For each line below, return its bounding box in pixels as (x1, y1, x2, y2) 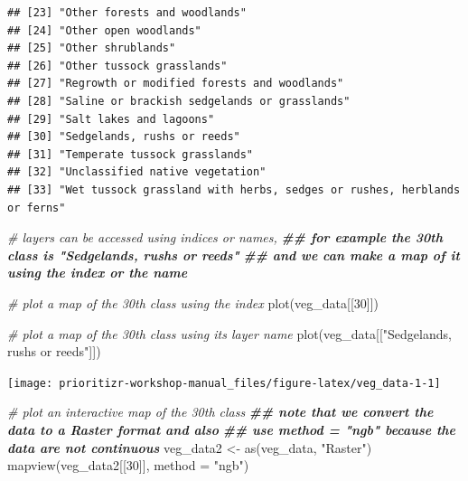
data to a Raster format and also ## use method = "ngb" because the (7, 420, 456, 439)
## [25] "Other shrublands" (7, 42, 176, 55)
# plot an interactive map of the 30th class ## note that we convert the (7, 402, 434, 421)
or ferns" (7, 201, 66, 214)
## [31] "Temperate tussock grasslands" (7, 147, 254, 161)
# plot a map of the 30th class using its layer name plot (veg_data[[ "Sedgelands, (7, 324, 452, 343)
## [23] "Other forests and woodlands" (7, 6, 247, 19)
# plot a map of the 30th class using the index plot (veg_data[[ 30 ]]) (7, 293, 379, 312)
